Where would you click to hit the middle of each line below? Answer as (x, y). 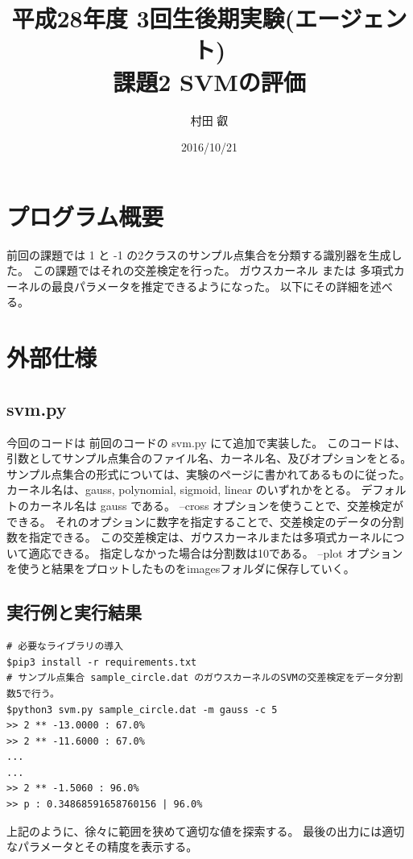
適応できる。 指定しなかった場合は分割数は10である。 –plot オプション (216, 552)
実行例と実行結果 (74, 612)
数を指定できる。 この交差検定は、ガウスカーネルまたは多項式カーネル (194, 537)
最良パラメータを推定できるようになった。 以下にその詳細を (211, 286)
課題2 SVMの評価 (209, 81)
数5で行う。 (33, 693)
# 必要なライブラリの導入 (65, 647)
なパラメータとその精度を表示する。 (102, 847)
